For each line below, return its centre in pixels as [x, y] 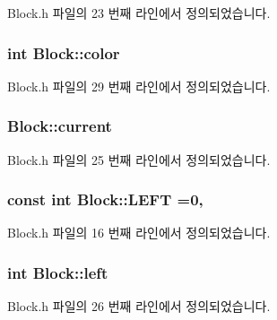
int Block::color [64, 52]
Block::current [60, 126]
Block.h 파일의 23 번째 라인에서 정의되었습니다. [139, 13]
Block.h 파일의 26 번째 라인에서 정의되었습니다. [139, 306]
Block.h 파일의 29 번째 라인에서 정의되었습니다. [139, 86]
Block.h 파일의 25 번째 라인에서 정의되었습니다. [139, 159]
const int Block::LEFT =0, [105, 199]
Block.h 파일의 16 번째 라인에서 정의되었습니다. [139, 233]
